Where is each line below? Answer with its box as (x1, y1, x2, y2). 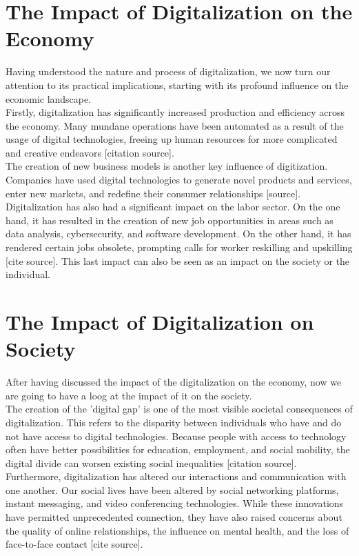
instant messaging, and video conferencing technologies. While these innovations (6, 496, 344, 510)
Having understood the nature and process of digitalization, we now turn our (6, 64, 331, 79)
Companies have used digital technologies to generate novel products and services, (6, 172, 352, 187)
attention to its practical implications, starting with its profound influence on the (6, 77, 349, 92)
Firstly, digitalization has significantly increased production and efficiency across (6, 105, 345, 119)
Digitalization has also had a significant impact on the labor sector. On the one (6, 199, 340, 214)
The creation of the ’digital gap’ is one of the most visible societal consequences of (6, 401, 353, 416)
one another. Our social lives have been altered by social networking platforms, (6, 482, 339, 497)
